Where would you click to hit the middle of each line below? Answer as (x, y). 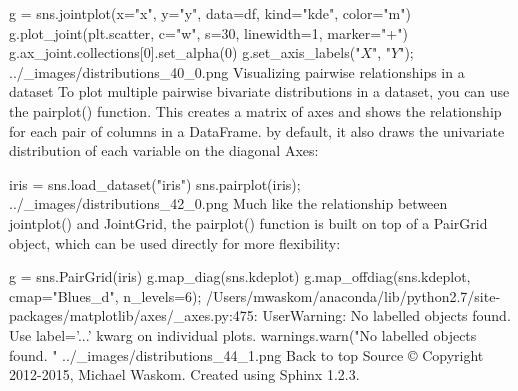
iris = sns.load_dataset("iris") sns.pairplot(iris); (155, 183)
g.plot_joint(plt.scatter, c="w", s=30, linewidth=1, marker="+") (208, 32)
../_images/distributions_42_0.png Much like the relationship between (228, 203)
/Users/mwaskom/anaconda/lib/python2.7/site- (353, 295)
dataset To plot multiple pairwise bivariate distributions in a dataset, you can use (259, 91)
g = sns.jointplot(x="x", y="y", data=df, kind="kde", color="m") (210, 13)
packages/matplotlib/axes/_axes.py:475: (133, 315)
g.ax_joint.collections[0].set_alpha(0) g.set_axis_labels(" (185, 52)
